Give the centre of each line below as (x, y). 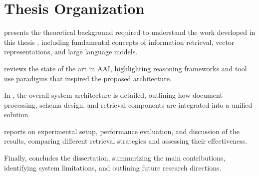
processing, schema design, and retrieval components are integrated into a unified (128, 104)
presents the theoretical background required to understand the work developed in (130, 32)
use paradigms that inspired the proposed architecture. (88, 78)
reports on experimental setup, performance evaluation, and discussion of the (122, 131)
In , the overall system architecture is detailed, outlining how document (113, 95)
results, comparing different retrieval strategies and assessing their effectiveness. (126, 141)
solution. (17, 114)
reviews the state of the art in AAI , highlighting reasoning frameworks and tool (126, 68)
